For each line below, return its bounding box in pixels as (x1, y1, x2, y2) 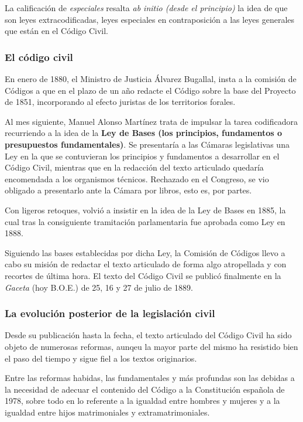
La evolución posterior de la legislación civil (5, 306, 215, 321)
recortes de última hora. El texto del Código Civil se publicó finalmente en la (5, 269, 281, 281)
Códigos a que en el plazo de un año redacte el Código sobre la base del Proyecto (5, 84, 296, 96)
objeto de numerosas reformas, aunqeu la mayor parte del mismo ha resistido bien (5, 340, 298, 352)
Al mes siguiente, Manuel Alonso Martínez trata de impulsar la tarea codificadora (5, 115, 298, 127)
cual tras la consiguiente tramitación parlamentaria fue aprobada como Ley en (5, 215, 285, 227)
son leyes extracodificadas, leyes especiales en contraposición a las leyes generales (5, 13, 295, 25)
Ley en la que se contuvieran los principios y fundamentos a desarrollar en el (5, 149, 280, 162)
